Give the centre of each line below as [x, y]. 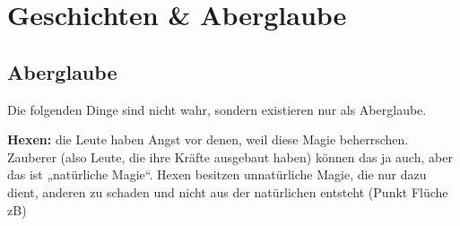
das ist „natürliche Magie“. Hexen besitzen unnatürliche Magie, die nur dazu [217, 174]
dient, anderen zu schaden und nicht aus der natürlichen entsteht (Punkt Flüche [228, 191]
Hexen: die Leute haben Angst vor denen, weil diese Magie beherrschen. [208, 139]
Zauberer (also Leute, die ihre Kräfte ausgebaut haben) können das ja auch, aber [230, 156]
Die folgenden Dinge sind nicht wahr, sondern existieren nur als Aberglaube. [217, 109]
